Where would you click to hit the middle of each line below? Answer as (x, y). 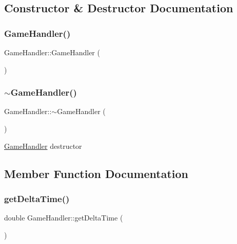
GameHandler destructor (43, 146)
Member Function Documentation (96, 173)
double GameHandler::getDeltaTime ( (64, 218)
